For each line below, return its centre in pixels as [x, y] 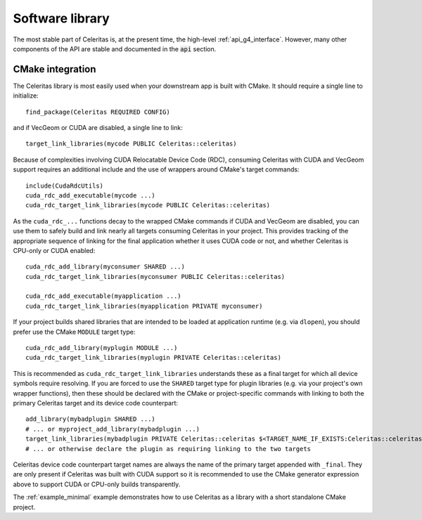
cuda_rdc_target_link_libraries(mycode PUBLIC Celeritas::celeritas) [148, 205]
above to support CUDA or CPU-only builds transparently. [97, 484]
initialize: [26, 96]
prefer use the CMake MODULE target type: [74, 332]
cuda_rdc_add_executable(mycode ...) [91, 195]
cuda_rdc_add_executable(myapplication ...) [104, 296]
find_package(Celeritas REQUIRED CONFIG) [98, 112]
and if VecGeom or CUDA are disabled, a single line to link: [98, 128]
